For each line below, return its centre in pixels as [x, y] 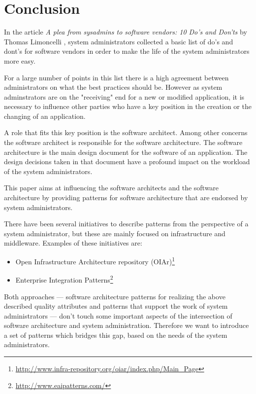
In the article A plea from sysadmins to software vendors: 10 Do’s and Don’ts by [126, 32]
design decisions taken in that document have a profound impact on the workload [127, 161]
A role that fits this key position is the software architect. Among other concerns [126, 132]
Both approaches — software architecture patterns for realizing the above [115, 296]
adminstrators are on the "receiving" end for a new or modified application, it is [124, 96]
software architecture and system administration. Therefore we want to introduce [127, 325]
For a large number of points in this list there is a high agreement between [116, 77]
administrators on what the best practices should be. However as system [113, 87]
